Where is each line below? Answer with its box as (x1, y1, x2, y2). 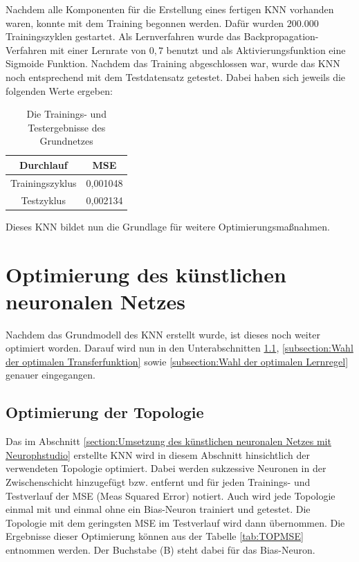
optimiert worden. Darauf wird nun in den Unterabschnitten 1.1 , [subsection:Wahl (6, 341, 353, 355)
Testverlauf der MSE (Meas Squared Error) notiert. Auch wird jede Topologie (6, 488, 335, 502)
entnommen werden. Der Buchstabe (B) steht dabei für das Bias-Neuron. (6, 542, 315, 556)
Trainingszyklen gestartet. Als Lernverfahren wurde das (6, 29, 241, 44)
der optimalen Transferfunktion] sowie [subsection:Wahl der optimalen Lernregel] (6, 354, 349, 368)
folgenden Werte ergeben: (6, 83, 113, 98)
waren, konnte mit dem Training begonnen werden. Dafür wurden (6, 15, 284, 30)
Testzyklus (21, 192, 66, 207)
